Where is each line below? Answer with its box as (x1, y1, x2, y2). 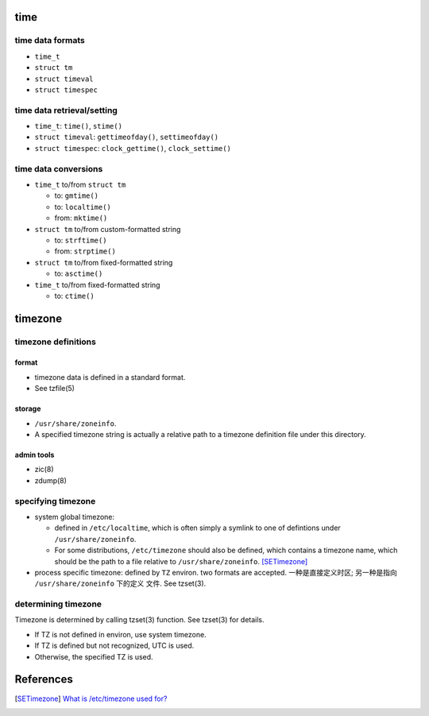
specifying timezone (14, 495, 96, 506)
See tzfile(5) (34, 384, 75, 393)
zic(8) (34, 465, 54, 474)
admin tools (14, 450, 55, 460)
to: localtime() (54, 202, 111, 211)
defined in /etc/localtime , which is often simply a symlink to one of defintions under (54, 523, 341, 532)
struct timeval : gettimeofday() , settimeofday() (34, 132, 219, 142)
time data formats (14, 35, 85, 46)
